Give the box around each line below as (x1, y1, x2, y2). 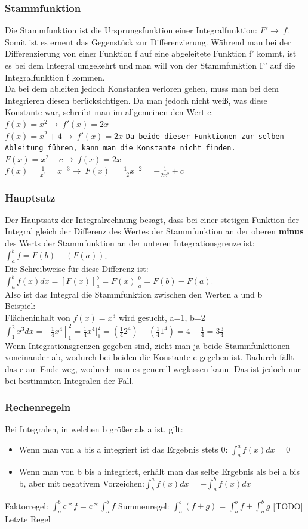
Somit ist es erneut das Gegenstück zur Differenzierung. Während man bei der (5, 35, 291, 48)
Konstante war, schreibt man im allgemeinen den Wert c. (5, 106, 214, 118)
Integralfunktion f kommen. (5, 70, 105, 83)
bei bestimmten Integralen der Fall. (5, 374, 134, 386)
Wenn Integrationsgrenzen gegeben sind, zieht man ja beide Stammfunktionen (5, 339, 290, 351)
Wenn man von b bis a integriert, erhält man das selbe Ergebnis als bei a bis (19, 465, 300, 477)
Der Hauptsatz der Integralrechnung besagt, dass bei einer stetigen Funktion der (5, 213, 299, 225)
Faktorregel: (5, 499, 49, 512)
